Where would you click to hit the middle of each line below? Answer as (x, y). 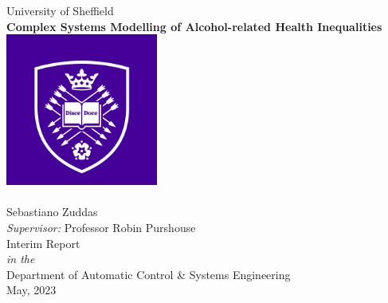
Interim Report (43, 243)
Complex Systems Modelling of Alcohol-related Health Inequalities (194, 26)
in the (21, 259)
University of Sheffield (60, 10)
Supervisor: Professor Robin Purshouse (101, 227)
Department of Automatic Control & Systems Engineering (149, 274)
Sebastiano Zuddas (52, 212)
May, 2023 (31, 290)
